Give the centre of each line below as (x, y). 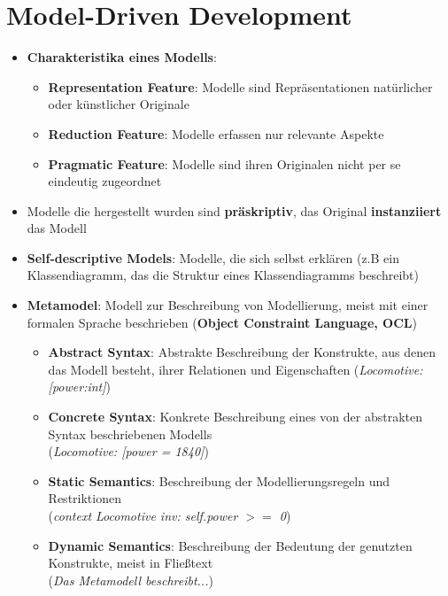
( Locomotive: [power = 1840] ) (128, 451)
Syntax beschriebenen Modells (130, 433)
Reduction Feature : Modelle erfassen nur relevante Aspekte (216, 133)
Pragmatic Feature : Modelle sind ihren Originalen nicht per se (224, 163)
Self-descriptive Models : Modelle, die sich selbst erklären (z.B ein (213, 257)
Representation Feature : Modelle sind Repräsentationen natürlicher (240, 86)
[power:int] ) (79, 387)
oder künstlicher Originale (119, 104)
